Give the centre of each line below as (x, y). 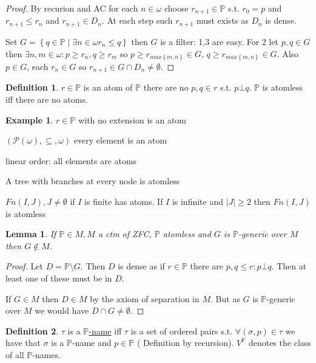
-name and (92, 343)
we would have (62, 310)
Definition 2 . (32, 330)
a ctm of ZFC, (125, 234)
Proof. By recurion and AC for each (72, 8)
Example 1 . (29, 119)
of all (15, 354)
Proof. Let (24, 266)
